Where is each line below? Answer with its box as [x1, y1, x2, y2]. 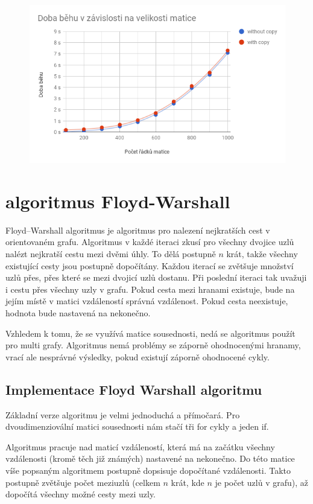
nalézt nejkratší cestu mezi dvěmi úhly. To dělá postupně [5, 247, 216, 260]
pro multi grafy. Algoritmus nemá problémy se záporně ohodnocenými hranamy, [5, 339, 301, 351]
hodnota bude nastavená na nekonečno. [5, 307, 151, 319]
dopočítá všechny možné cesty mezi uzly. [5, 488, 156, 500]
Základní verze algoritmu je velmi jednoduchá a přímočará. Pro [5, 408, 240, 421]
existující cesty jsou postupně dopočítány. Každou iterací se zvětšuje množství [5, 259, 294, 272]
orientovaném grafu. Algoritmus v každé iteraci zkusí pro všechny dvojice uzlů [5, 235, 294, 248]
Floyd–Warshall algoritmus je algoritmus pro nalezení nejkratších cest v [5, 223, 270, 236]
